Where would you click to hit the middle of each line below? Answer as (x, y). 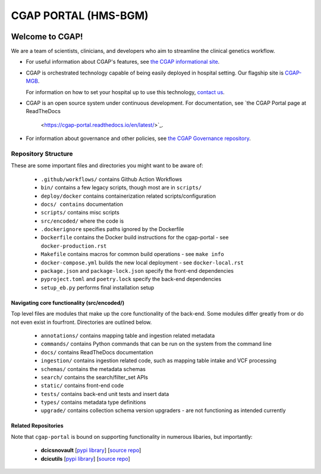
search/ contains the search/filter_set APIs (95, 377)
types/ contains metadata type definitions (93, 403)
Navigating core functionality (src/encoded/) (68, 303)
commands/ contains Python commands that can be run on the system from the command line (156, 344)
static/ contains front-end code (82, 386)
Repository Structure (42, 154)
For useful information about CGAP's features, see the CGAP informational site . (123, 62)
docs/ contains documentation (82, 204)
